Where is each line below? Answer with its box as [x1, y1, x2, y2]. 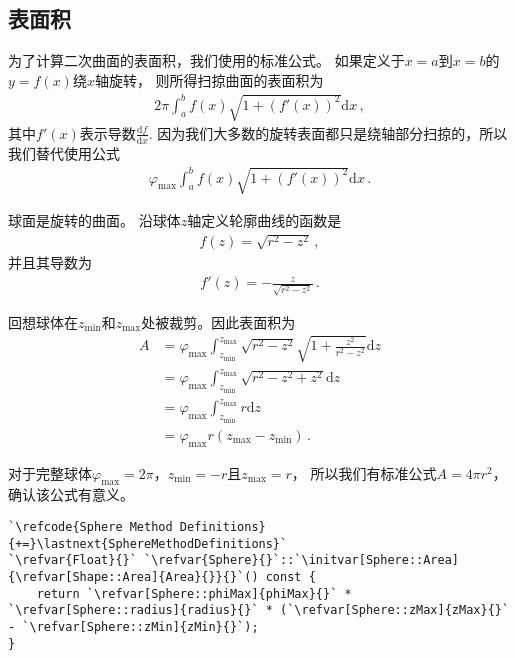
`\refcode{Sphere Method [8, 520, 173, 535]
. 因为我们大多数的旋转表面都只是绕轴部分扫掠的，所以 [148, 122, 508, 143]
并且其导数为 [8, 252, 92, 273]
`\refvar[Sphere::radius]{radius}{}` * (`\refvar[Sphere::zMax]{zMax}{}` [8, 603, 510, 618]
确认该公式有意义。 [8, 484, 134, 505]
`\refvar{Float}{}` [8, 553, 137, 568]
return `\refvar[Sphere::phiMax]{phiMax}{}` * [36, 586, 352, 601]
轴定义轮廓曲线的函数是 [187, 209, 342, 230]
